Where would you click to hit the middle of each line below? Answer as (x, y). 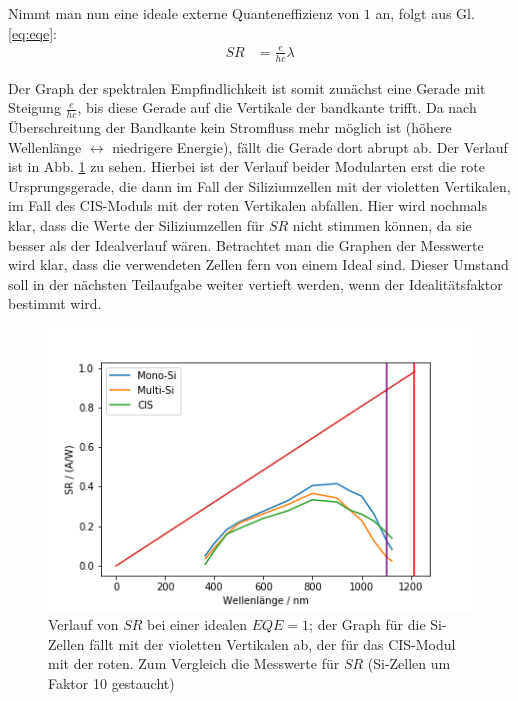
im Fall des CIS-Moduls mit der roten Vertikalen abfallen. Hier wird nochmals (247, 205)
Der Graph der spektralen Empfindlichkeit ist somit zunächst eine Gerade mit (247, 87)
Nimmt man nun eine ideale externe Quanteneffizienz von (184, 13)
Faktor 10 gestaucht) (111, 682)
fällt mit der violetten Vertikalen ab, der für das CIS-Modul (272, 643)
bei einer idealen (197, 624)
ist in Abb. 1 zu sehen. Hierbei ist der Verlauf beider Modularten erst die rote (247, 166)
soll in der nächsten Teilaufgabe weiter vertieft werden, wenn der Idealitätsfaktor (255, 283)
